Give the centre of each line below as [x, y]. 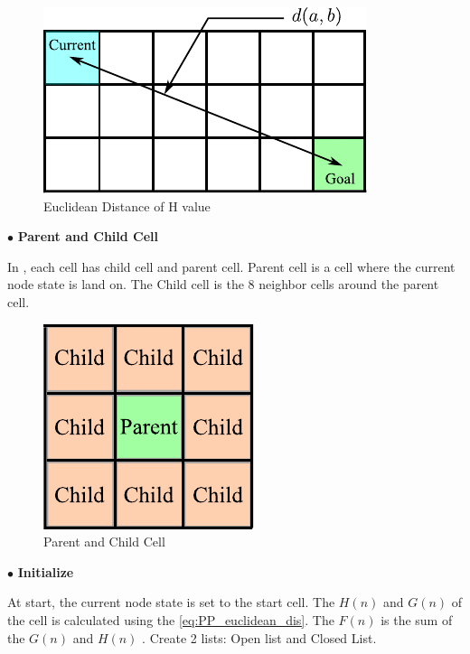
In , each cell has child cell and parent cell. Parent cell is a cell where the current [231, 266]
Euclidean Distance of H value [127, 206]
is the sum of [417, 619]
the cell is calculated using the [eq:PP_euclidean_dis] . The [171, 619]
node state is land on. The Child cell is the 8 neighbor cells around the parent [223, 284]
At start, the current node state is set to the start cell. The [171, 602]
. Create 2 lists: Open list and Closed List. [259, 637]
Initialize [46, 571]
